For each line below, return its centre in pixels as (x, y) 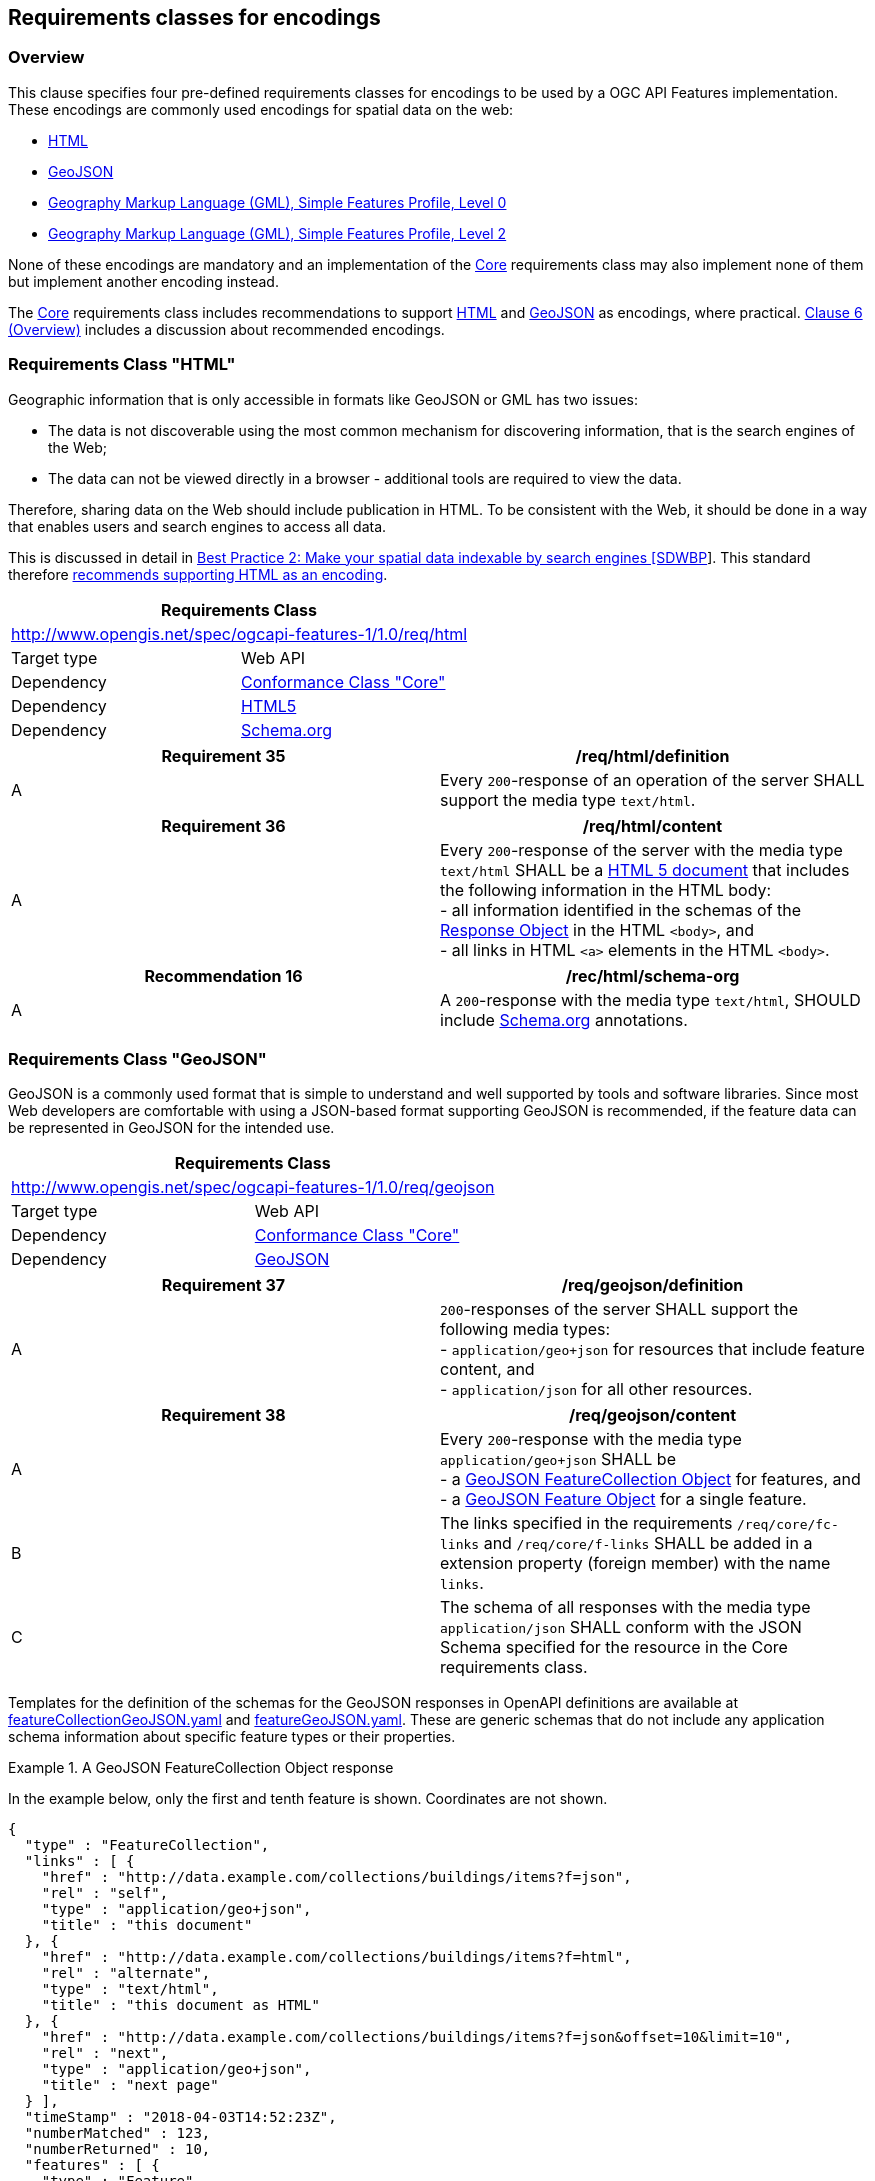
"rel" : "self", (105, 1893)
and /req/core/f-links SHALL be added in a (648, 1543)
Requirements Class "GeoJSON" (137, 1058)
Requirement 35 (223, 755)
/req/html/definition (652, 755)
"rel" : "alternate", (126, 1973)
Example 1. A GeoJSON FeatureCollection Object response (201, 1768)
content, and (487, 1369)
